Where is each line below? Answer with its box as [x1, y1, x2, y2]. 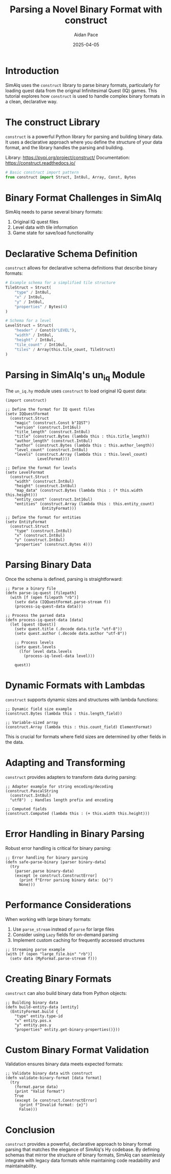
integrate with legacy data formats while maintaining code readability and [5, 1158, 160, 1164]
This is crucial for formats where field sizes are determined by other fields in [5, 733, 166, 739]
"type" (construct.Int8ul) [14, 528, 72, 533]
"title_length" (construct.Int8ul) [14, 429, 91, 434]
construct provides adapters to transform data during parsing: [5, 774, 137, 780]
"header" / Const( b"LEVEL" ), [14, 328, 77, 333]
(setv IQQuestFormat [5, 411, 50, 416]
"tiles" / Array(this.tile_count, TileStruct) [14, 347, 116, 352]
